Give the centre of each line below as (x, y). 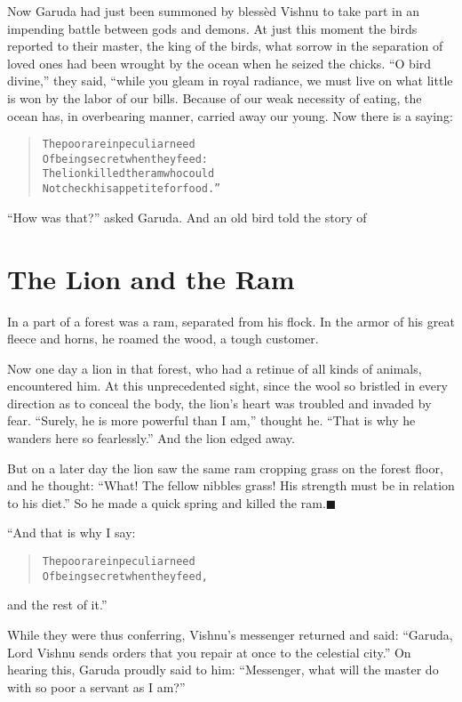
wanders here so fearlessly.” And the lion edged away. (151, 438)
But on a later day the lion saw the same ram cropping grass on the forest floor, (225, 468)
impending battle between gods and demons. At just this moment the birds (212, 28)
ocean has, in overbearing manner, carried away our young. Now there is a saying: (230, 115)
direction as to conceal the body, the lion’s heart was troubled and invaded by (219, 403)
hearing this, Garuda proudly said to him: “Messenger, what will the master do (223, 670)
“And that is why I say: (72, 533)
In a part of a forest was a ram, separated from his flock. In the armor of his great (231, 321)
